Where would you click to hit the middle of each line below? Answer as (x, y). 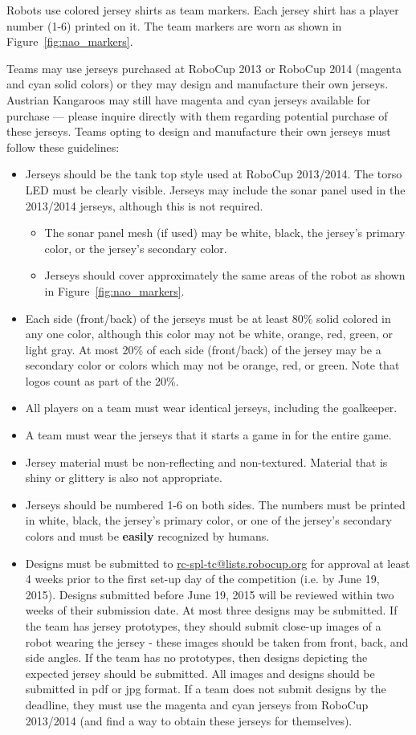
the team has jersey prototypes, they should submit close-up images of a (203, 626)
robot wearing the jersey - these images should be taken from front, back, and (217, 641)
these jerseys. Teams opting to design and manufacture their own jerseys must (199, 131)
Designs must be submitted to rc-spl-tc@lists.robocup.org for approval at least (218, 563)
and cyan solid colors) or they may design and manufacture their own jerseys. (198, 84)
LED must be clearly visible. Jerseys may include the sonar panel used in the (215, 189)
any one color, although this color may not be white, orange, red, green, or (209, 334)
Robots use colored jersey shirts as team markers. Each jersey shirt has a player (203, 10)
